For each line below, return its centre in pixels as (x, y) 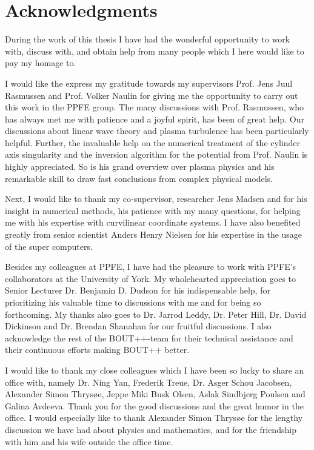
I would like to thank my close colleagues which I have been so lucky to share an (155, 370)
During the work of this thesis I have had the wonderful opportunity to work (148, 39)
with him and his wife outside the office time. (89, 441)
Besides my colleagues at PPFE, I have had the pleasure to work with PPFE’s (151, 267)
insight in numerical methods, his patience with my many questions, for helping (153, 210)
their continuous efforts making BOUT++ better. (97, 350)
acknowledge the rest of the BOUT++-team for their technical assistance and (149, 337)
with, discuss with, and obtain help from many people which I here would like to (155, 51)
